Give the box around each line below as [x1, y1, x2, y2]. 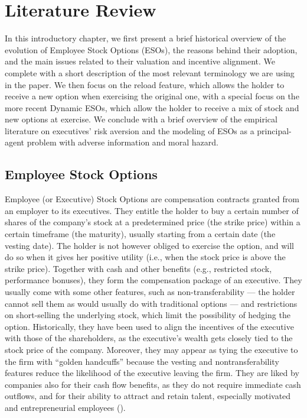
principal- [257, 124, 292, 137]
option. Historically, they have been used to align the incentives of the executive [5, 320, 294, 332]
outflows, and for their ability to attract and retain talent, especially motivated [5, 390, 291, 402]
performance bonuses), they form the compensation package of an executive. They [5, 274, 302, 286]
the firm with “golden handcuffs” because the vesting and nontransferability [5, 355, 279, 367]
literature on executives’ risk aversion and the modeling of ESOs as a [5, 124, 254, 137]
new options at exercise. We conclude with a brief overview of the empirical [5, 113, 277, 125]
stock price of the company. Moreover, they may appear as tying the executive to [5, 343, 298, 355]
